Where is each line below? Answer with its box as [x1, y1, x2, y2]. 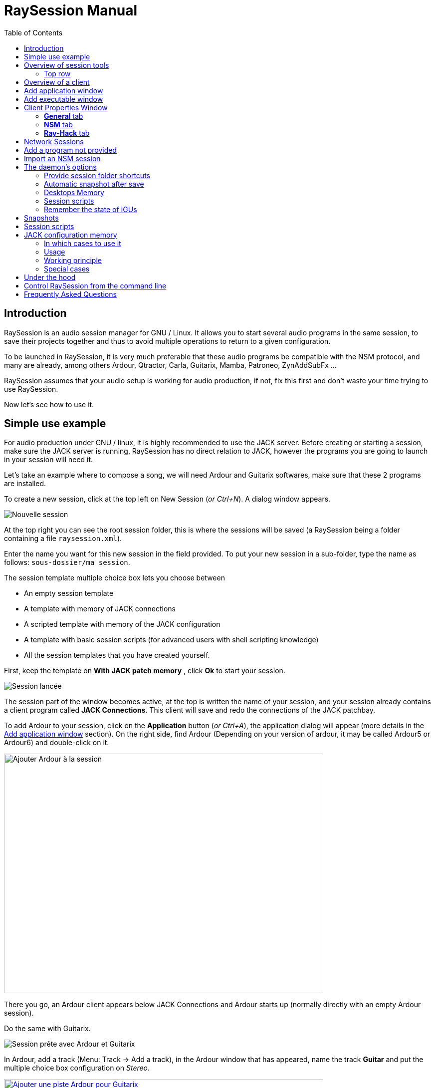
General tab [44, 111, 83, 120]
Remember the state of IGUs [44, 205, 137, 214]
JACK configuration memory [24, 230, 117, 239]
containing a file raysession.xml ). [4, 534, 122, 543]
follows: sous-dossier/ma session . [4, 558, 130, 567]
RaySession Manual [4, 2, 138, 19]
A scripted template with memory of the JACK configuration [24, 620, 220, 629]
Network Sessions [24, 137, 84, 146]
